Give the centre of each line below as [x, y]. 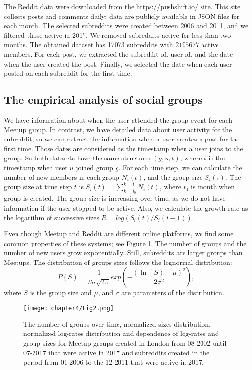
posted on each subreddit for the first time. [68, 73]
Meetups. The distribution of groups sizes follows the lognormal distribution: [118, 262]
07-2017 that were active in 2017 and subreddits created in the [117, 352]
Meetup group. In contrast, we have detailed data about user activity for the [118, 129]
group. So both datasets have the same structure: [77, 158]
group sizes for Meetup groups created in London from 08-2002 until [125, 343]
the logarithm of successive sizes [51, 217]
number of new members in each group [62, 177]
